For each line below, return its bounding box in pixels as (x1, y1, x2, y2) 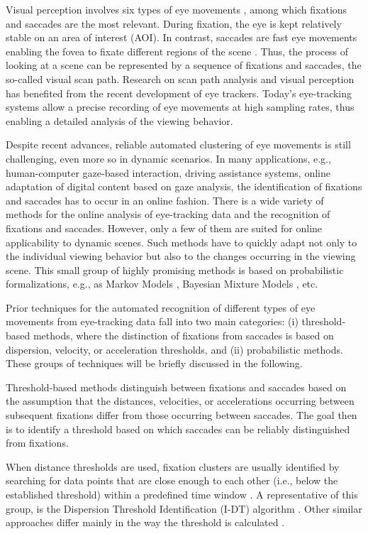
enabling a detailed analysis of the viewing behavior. (6, 113, 233, 128)
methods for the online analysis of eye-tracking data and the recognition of (6, 207, 330, 222)
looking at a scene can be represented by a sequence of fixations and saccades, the (6, 58, 362, 72)
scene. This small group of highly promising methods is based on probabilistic (6, 262, 344, 277)
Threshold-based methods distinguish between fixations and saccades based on (6, 379, 347, 394)
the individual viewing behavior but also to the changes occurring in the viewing (6, 249, 356, 263)
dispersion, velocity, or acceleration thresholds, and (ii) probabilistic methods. (6, 342, 343, 356)
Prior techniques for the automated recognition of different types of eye (6, 300, 316, 315)
